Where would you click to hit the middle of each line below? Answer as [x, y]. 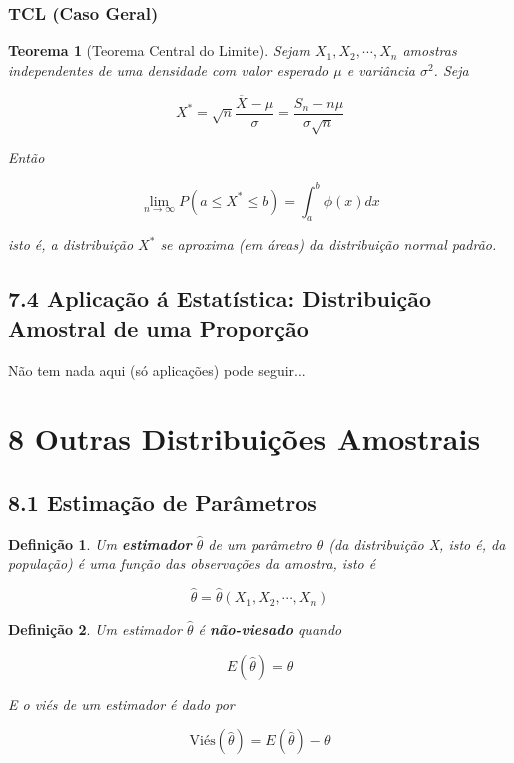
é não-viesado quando [270, 629]
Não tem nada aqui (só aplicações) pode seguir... [157, 369]
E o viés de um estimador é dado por [121, 703]
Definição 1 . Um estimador [100, 543]
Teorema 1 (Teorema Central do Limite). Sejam [159, 50]
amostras [429, 50]
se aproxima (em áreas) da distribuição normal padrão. [328, 244]
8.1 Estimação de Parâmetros [162, 501]
